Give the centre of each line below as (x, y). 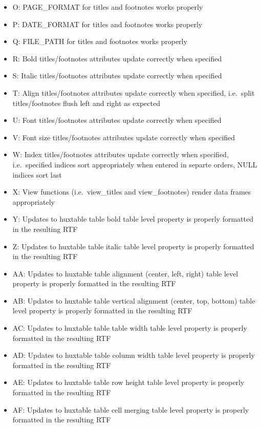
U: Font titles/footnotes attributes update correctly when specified (117, 120)
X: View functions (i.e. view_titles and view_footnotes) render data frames (132, 192)
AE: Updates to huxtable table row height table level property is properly (128, 382)
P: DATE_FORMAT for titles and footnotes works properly (107, 24)
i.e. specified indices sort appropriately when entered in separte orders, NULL (135, 164)
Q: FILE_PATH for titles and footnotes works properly (100, 41)
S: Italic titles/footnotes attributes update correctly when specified (117, 76)
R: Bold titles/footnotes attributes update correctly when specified (117, 58)
